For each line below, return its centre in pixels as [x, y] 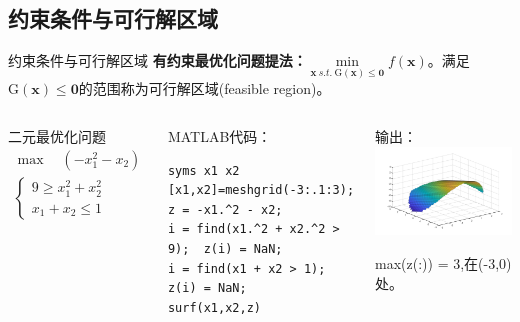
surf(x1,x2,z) [214, 307]
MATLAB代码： [219, 136]
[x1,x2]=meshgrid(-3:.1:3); [261, 190]
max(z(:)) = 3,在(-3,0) [443, 263]
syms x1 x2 [203, 170]
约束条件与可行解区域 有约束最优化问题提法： [157, 60]
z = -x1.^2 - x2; [225, 209]
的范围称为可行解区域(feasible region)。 [204, 88]
